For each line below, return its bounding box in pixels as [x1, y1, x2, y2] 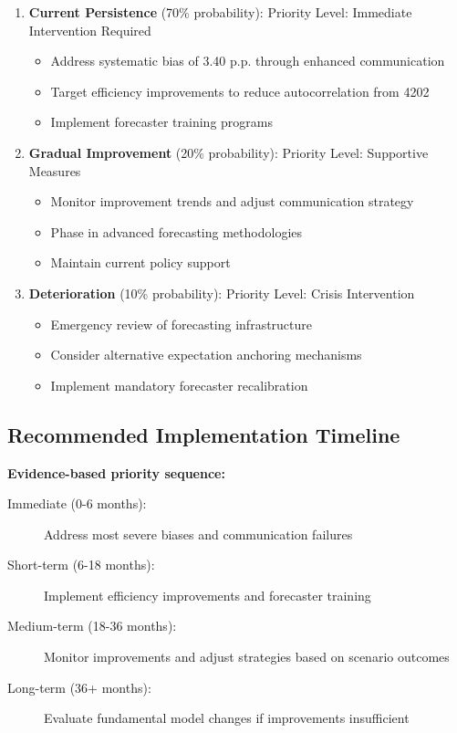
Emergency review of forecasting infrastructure [50, 314, 313, 333]
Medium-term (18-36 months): [7, 616, 177, 635]
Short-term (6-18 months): [7, 555, 155, 574]
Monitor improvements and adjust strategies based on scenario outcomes [44, 647, 450, 666]
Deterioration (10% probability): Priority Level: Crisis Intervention [28, 283, 415, 302]
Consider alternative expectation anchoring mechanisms [50, 345, 362, 364]
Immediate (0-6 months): [7, 494, 147, 513]
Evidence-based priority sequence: [7, 463, 225, 482]
